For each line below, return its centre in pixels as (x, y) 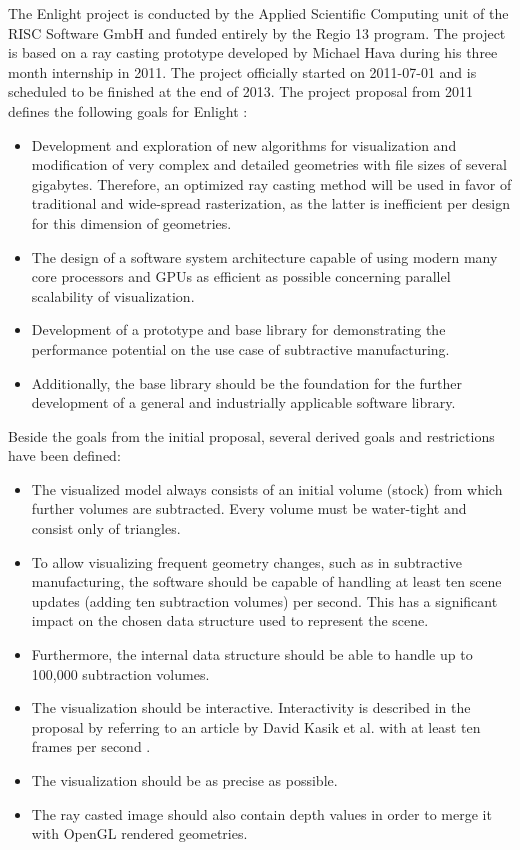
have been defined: (64, 455)
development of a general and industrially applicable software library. (243, 402)
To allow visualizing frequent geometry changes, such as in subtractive (247, 561)
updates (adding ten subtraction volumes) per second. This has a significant (264, 600)
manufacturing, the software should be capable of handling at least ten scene (266, 581)
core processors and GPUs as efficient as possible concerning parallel (241, 276)
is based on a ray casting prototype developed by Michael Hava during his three (253, 52)
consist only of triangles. (106, 528)
